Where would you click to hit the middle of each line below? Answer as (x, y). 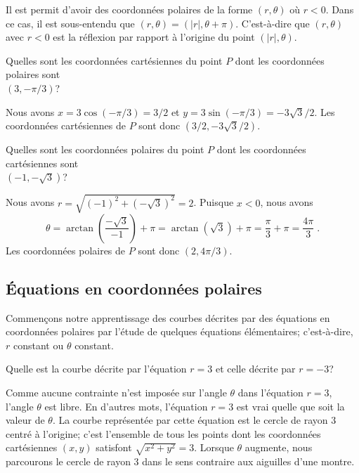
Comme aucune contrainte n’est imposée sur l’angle (116, 393)
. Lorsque (214, 447)
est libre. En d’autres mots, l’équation (126, 406)
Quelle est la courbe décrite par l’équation (96, 369)
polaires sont (33, 74)
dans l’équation (270, 393)
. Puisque (214, 202)
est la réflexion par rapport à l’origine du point (154, 37)
